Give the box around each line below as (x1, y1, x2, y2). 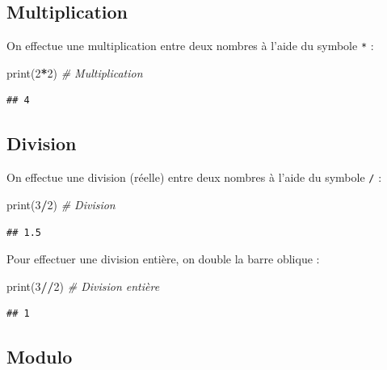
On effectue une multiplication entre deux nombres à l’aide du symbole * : (6, 37, 374, 54)
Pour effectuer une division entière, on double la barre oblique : (6, 250, 320, 267)
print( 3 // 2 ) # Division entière (6, 277, 160, 294)
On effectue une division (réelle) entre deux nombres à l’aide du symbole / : (6, 169, 382, 186)
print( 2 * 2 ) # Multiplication (6, 64, 143, 81)
